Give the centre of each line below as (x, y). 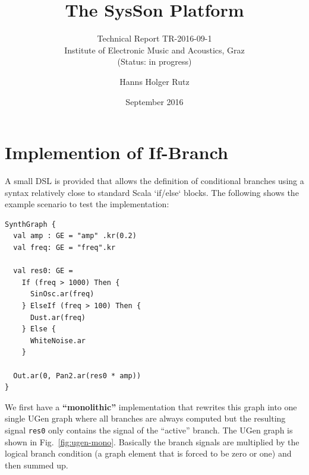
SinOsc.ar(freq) (62, 294)
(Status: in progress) (154, 61)
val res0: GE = (43, 271)
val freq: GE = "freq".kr (64, 248)
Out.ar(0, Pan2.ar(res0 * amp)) (77, 376)
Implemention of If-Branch (116, 152)
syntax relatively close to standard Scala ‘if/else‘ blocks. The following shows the (152, 192)
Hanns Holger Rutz (154, 81)
